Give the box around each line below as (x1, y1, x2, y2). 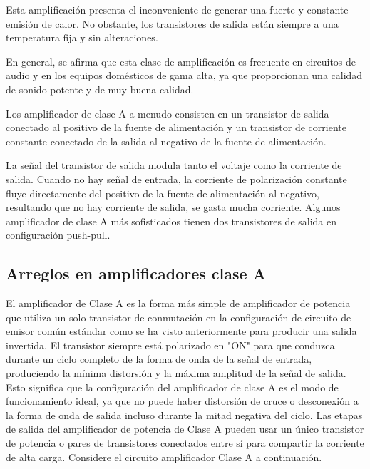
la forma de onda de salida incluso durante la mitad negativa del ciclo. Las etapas (6, 407, 363, 422)
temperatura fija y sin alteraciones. (6, 30, 158, 45)
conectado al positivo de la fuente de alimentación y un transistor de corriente (6, 120, 346, 135)
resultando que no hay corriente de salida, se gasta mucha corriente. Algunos (6, 200, 341, 215)
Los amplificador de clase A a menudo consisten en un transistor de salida (6, 105, 329, 120)
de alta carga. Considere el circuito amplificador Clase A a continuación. (6, 449, 322, 464)
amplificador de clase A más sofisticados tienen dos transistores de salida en (6, 213, 337, 228)
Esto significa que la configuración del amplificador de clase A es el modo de (6, 379, 339, 394)
